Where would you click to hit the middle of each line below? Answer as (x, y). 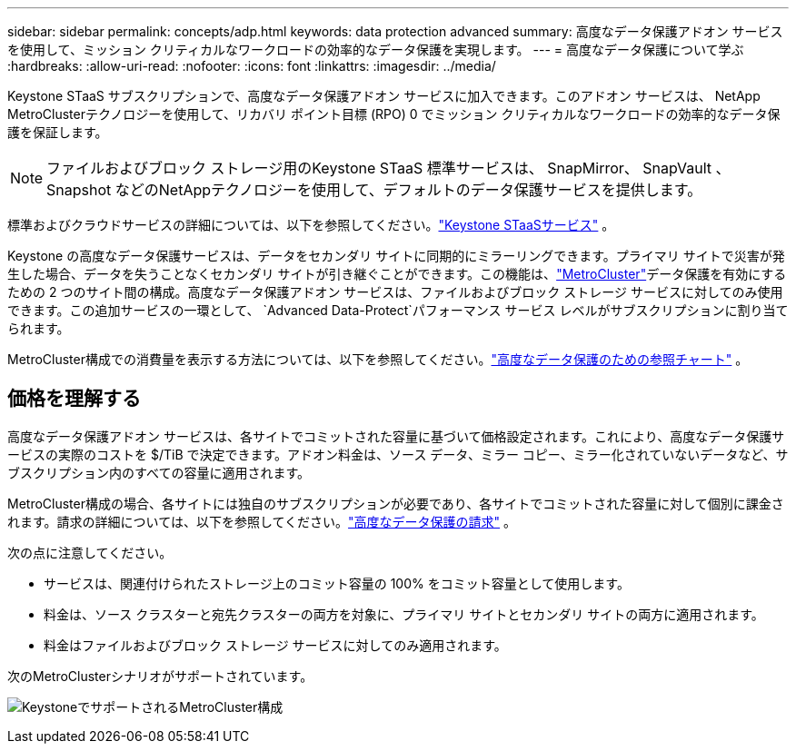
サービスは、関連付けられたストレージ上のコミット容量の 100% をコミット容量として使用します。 (337, 583)
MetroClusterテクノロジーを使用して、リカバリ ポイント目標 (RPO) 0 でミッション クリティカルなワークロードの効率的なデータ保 (394, 114)
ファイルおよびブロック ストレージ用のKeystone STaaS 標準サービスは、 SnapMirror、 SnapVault (379, 168)
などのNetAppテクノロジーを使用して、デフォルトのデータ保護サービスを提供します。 (408, 190)
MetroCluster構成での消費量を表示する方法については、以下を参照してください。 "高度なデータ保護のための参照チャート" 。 (378, 359)
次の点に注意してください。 (90, 552)
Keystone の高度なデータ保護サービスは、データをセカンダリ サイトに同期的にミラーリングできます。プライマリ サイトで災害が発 (396, 256)
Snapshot (79, 190)
